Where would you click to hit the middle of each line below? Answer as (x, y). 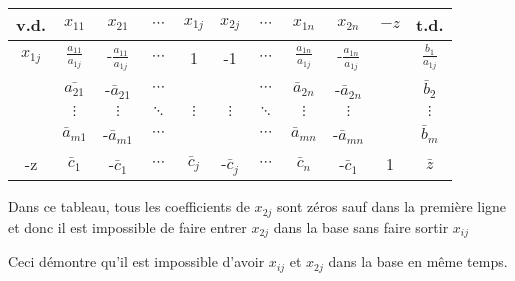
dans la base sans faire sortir (361, 226)
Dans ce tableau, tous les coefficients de (129, 206)
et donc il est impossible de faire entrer (127, 226)
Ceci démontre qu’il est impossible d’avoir (136, 261)
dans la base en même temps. (418, 261)
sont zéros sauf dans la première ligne (392, 206)
